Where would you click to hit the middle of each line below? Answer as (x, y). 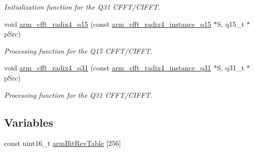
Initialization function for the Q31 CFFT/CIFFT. (82, 7)
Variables (29, 122)
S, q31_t (230, 68)
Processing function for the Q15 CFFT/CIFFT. (78, 50)
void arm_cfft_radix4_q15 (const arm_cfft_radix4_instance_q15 (108, 24)
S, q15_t (230, 24)
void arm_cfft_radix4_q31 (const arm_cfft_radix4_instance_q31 (108, 68)
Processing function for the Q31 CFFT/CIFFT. (78, 94)
